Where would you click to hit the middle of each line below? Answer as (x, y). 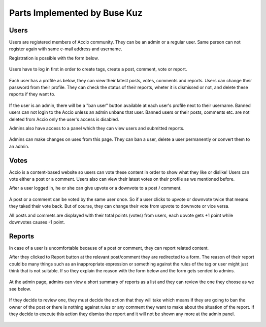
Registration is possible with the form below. (54, 58)
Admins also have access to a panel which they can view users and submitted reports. (97, 128)
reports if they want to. (32, 94)
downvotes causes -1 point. (37, 222)
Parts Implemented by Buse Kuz (76, 13)
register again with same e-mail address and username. (66, 49)
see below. (20, 289)
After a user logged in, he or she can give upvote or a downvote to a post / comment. (95, 188)
